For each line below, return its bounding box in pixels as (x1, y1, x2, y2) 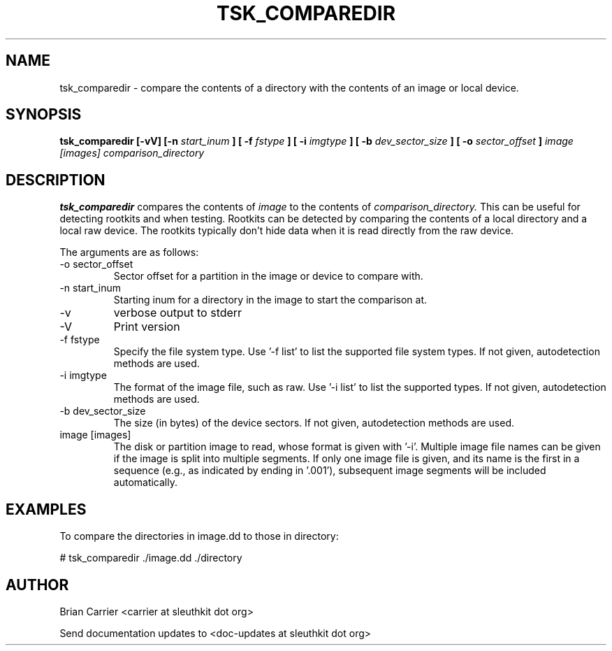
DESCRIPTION (6, 171, 105, 189)
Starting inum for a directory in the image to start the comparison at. (113, 294, 428, 306)
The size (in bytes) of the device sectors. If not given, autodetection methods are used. (113, 417, 514, 429)
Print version (113, 320, 180, 334)
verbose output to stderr (113, 306, 242, 320)
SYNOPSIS (6, 106, 82, 124)
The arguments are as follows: (59, 246, 199, 259)
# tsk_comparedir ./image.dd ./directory (59, 552, 242, 564)
